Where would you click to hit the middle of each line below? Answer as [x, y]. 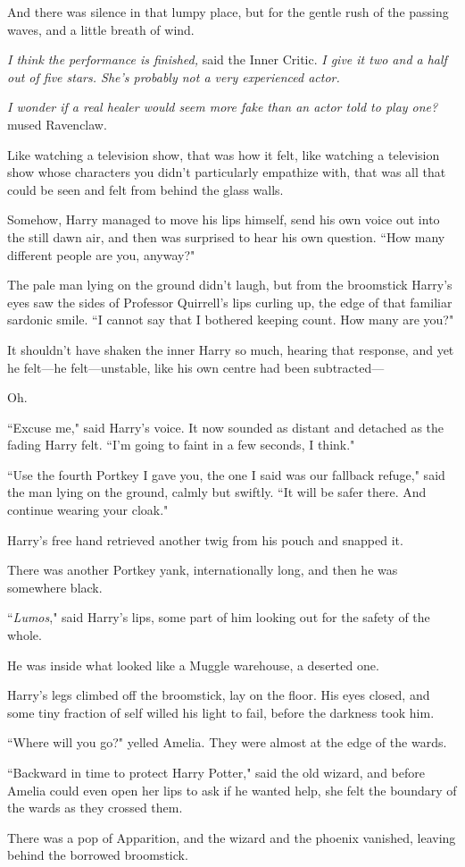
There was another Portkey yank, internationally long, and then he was [203, 570]
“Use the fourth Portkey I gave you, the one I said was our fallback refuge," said [226, 474]
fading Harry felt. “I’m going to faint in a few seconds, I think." [181, 445]
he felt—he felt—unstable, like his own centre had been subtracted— [196, 367]
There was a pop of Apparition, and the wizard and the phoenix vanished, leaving [232, 837]
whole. [25, 635]
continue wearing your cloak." [88, 510]
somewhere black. [55, 587]
